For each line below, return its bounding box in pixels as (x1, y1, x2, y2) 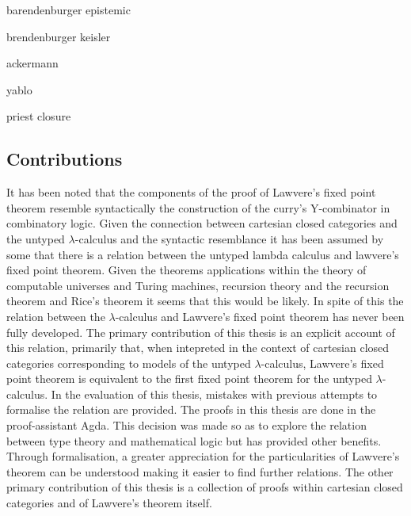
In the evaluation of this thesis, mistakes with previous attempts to (51, 385, 378, 402)
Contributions (6, 147, 123, 171)
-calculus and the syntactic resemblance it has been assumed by (74, 230, 384, 247)
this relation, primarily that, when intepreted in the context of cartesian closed (6, 339, 390, 356)
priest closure (6, 108, 71, 124)
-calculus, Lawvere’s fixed (261, 354, 384, 371)
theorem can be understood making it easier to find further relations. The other (6, 463, 394, 480)
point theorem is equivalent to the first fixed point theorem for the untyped (6, 370, 372, 387)
